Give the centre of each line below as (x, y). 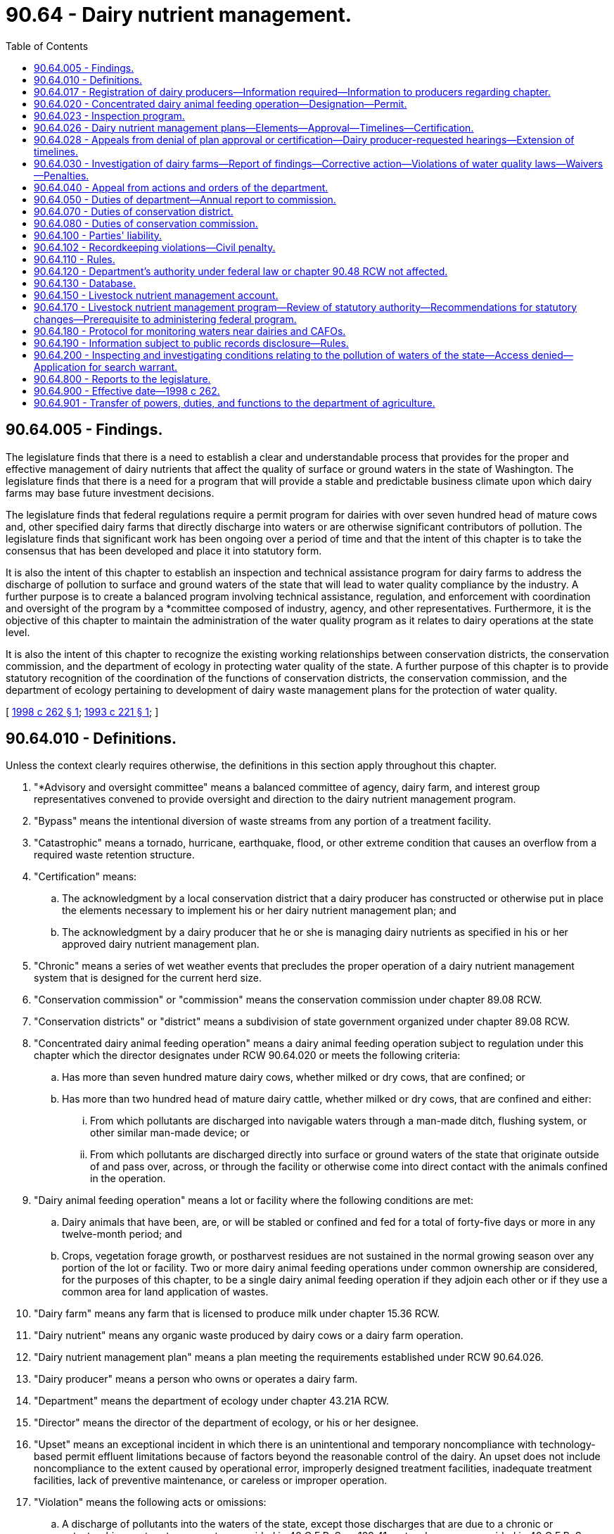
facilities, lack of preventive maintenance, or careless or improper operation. (211, 1481)
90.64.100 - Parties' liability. (98, 235)
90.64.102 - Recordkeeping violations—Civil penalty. (155, 247)
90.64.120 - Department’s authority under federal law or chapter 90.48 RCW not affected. (241, 271)
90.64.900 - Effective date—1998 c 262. (127, 391)
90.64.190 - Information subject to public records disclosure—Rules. (191, 343)
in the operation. (128, 1179)
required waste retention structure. (114, 855)
